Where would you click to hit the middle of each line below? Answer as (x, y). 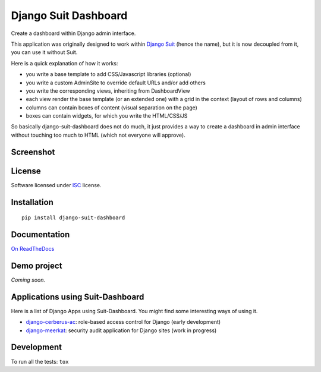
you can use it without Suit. (44, 52)
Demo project (37, 265)
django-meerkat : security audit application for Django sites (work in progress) (121, 330)
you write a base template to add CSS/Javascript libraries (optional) (108, 74)
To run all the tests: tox (40, 361)
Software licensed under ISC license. (56, 185)
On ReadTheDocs (33, 249)
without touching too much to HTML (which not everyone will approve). (98, 135)
